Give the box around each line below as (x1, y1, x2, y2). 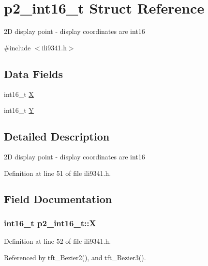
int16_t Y (4, 105, 34, 115)
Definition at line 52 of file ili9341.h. (4, 236, 111, 246)
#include (4, 42, 31, 52)
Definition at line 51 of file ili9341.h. (4, 168, 111, 178)
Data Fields (4, 66, 63, 81)
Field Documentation (4, 191, 112, 206)
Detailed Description (4, 129, 110, 144)
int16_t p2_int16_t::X (4, 217, 96, 229)
